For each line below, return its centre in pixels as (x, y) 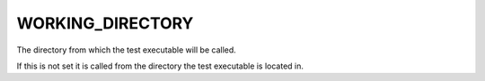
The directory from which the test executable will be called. (127, 50)
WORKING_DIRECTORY (105, 23)
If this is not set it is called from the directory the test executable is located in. (160, 66)
